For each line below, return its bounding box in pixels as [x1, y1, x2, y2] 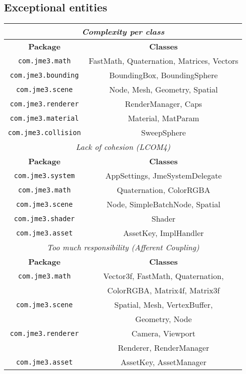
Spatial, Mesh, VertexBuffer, [114, 299, 213, 311]
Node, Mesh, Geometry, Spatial [109, 84, 218, 95]
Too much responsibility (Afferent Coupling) [47, 241, 199, 253]
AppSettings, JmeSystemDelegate [105, 170, 222, 182]
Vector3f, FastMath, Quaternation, [103, 270, 224, 282]
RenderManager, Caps [125, 98, 202, 110]
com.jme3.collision [8, 128, 81, 137]
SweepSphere [141, 127, 186, 139]
